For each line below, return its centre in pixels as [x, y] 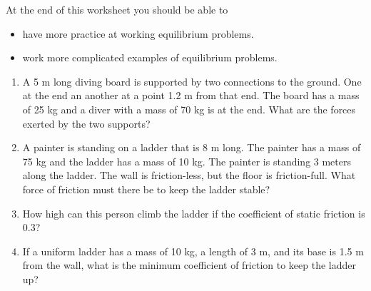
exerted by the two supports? [86, 123]
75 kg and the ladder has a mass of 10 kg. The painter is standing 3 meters [187, 161]
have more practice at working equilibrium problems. [138, 33]
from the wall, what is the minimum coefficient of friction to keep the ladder [189, 265]
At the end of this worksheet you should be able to [117, 9]
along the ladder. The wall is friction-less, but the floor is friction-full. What [189, 175]
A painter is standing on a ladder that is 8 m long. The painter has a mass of [192, 147]
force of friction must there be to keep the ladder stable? [146, 189]
